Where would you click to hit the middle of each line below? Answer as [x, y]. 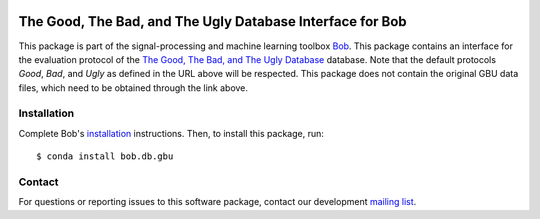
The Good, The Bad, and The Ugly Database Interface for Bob [212, 21]
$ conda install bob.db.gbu [105, 156]
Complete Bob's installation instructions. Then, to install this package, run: [171, 133]
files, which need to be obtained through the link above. [133, 87]
